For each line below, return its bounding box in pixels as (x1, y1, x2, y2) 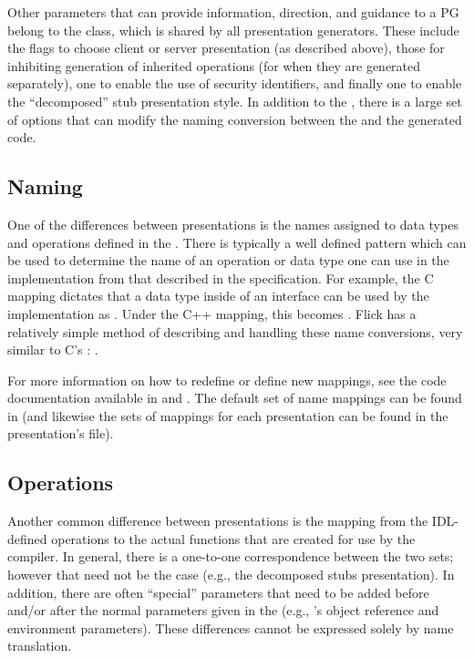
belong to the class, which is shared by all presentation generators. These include (7, 20, 459, 39)
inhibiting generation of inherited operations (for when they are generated (7, 56, 421, 75)
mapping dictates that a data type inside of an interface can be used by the (7, 286, 429, 305)
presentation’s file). (7, 424, 114, 443)
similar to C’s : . (7, 340, 98, 359)
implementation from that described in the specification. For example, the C (7, 268, 434, 287)
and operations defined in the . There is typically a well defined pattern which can (7, 232, 467, 252)
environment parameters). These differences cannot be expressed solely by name (7, 618, 454, 637)
